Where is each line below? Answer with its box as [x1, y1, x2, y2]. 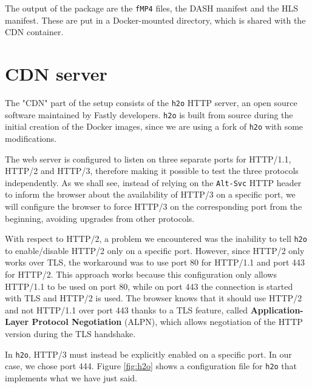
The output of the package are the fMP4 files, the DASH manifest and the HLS [5, 2, 299, 14]
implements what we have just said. [5, 371, 137, 384]
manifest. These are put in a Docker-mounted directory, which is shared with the [5, 13, 306, 26]
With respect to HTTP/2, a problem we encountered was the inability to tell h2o [5, 232, 307, 245]
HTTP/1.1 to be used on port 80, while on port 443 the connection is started [5, 279, 293, 292]
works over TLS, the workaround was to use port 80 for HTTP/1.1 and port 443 [5, 256, 305, 269]
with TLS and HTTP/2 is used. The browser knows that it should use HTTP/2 [5, 292, 302, 304]
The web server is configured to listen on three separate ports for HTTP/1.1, [5, 152, 291, 165]
